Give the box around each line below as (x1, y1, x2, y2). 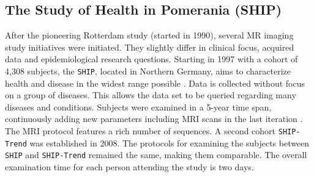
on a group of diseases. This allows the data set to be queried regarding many (5, 88, 296, 101)
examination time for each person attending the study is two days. (5, 160, 254, 173)
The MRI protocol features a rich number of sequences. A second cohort (5, 125, 276, 137)
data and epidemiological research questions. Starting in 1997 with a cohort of (5, 52, 298, 65)
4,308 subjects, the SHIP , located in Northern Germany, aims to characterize (5, 64, 291, 77)
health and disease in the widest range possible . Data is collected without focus (5, 76, 305, 89)
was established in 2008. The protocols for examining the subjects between (29, 136, 310, 149)
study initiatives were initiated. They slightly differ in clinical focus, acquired (5, 40, 294, 53)
